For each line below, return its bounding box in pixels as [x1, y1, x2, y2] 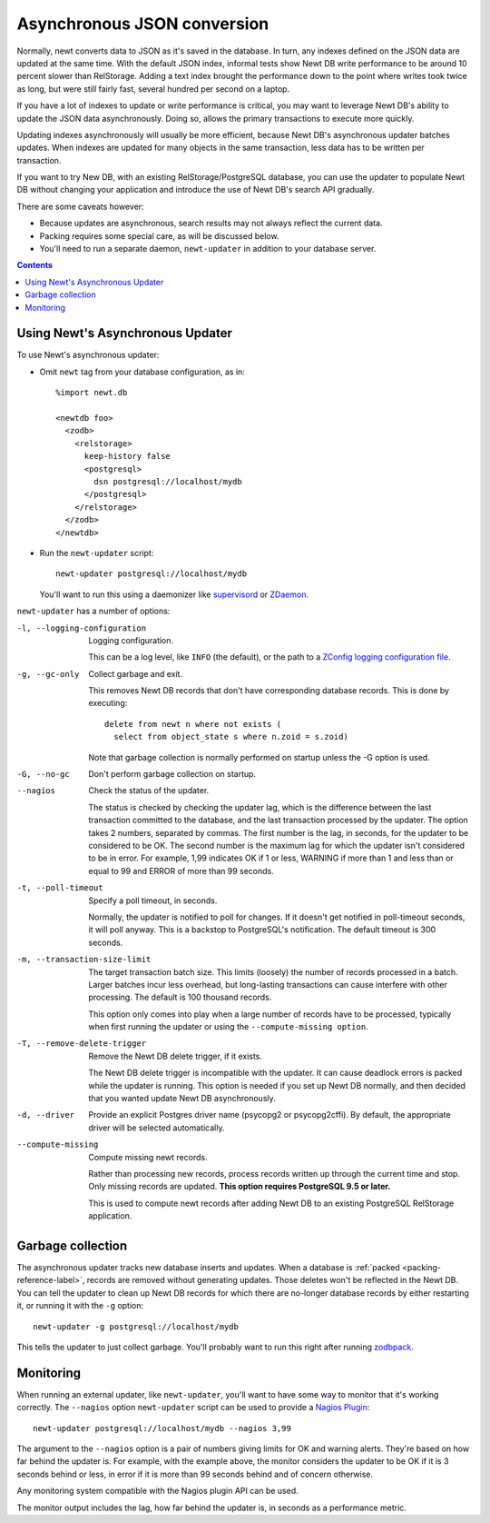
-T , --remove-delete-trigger [16, 1039, 147, 1049]
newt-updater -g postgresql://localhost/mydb [33, 1321, 240, 1331]
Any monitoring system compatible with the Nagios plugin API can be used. [16, 1486, 299, 1497]
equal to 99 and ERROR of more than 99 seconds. [88, 865, 274, 876]
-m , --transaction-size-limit [16, 954, 152, 965]
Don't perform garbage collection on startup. [88, 769, 257, 780]
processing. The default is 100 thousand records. [88, 991, 272, 1003]
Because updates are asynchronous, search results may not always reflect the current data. [39, 218, 383, 229]
